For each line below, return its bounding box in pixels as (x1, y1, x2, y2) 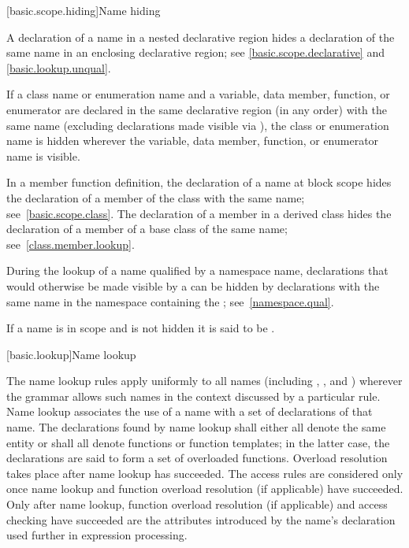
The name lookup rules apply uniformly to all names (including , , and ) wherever (6, 372, 403, 389)
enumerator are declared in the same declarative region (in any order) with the (6, 101, 387, 117)
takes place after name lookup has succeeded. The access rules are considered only (6, 465, 403, 481)
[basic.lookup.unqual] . (6, 59, 111, 76)
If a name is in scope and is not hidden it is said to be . (6, 320, 275, 336)
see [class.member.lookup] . (6, 235, 135, 252)
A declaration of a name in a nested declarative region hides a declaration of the (6, 28, 395, 45)
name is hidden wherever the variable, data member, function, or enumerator (6, 132, 379, 149)
